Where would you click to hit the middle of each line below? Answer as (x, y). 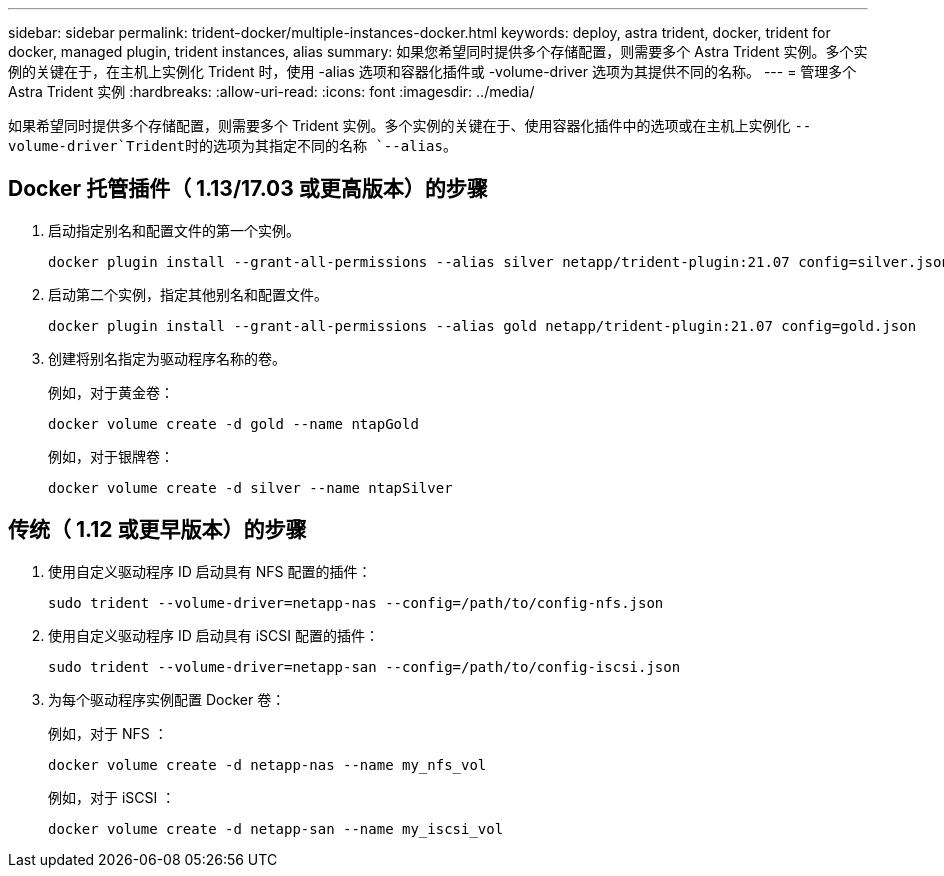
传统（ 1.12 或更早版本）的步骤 (157, 530)
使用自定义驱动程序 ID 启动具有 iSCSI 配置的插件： (213, 635)
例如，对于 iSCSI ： (112, 797)
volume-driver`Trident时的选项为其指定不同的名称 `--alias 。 (232, 145)
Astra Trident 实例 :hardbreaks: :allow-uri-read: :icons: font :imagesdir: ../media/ (271, 91)
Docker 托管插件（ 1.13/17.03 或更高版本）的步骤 (248, 189)
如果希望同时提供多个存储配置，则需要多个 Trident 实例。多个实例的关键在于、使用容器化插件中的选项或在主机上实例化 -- (410, 125)
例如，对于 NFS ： (108, 733)
